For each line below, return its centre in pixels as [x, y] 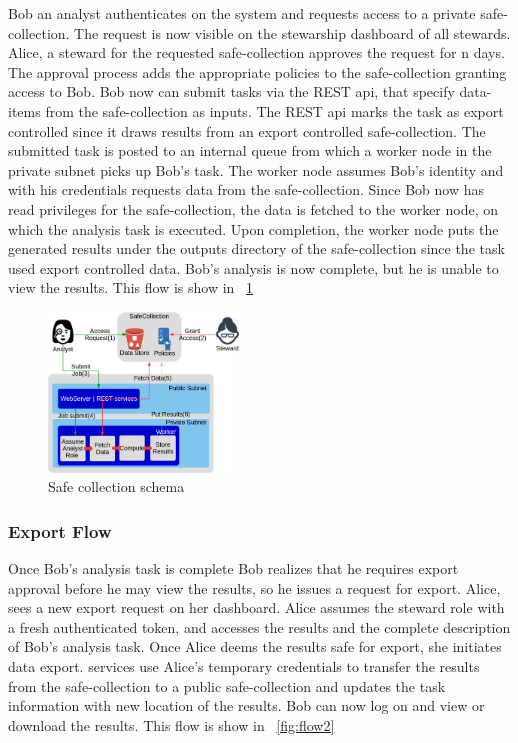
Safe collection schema [116, 486]
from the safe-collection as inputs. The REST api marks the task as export [274, 110]
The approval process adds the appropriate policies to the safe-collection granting [257, 71]
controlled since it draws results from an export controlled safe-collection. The [247, 130]
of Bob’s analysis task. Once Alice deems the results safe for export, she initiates [255, 646]
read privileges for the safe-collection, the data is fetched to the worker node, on [253, 208]
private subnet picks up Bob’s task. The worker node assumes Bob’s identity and [256, 169]
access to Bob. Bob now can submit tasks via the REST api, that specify [231, 91]
